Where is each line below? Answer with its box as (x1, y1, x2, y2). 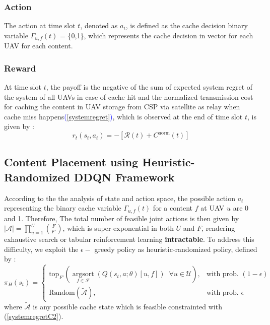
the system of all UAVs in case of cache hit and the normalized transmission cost (4, 91, 253, 102)
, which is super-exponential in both (62, 223, 174, 233)
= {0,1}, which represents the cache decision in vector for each (59, 30, 253, 40)
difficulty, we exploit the (4, 243, 79, 254)
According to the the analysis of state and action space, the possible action (4, 192, 235, 203)
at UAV (200, 203, 225, 213)
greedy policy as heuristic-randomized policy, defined (94, 243, 257, 254)
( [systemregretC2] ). (4, 311, 63, 321)
